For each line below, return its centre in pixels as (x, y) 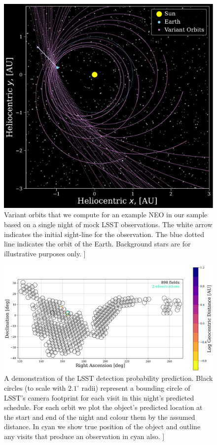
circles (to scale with (35, 388)
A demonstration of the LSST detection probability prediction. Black (108, 378)
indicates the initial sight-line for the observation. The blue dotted (104, 234)
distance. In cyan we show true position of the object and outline (102, 426)
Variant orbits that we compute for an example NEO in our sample (106, 215)
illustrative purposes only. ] (45, 253)
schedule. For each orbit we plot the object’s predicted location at (103, 407)
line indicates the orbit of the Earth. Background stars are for (97, 244)
